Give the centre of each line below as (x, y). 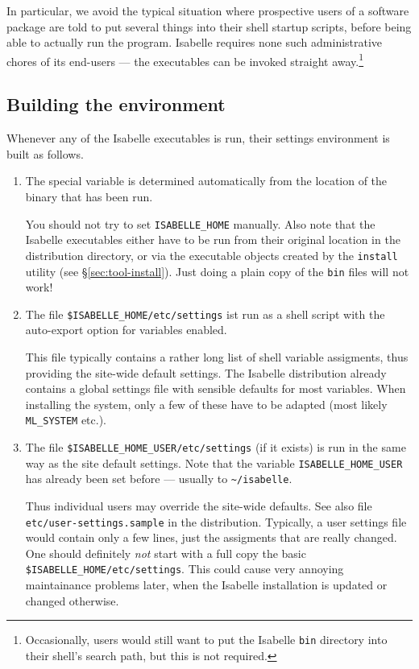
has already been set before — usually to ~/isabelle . (159, 479)
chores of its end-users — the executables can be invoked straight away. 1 (185, 60)
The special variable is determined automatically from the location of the (206, 181)
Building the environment (116, 104)
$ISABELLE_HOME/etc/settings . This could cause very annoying (185, 569)
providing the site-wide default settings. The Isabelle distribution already (206, 372)
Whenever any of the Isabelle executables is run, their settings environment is (198, 138)
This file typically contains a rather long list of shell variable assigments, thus (217, 357)
